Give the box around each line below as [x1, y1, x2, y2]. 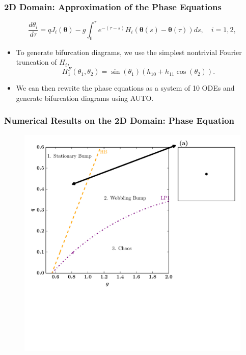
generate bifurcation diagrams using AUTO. [16, 92, 154, 103]
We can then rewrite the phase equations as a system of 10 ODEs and [16, 83, 235, 93]
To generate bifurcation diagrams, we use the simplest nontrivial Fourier [16, 46, 242, 57]
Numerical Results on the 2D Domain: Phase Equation [4, 114, 235, 127]
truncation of [16, 57, 57, 67]
